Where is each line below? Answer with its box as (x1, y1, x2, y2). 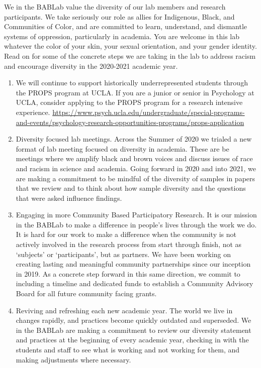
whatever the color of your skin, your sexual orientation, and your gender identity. (4, 41, 257, 51)
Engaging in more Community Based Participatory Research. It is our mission (16, 209, 257, 220)
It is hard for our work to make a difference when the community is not (16, 229, 236, 239)
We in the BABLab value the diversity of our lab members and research (4, 2, 226, 12)
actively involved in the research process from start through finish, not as (16, 239, 242, 250)
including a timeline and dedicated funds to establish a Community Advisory (16, 278, 253, 289)
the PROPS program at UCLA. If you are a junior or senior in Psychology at (16, 87, 254, 97)
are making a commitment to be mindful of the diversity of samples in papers (16, 173, 255, 183)
